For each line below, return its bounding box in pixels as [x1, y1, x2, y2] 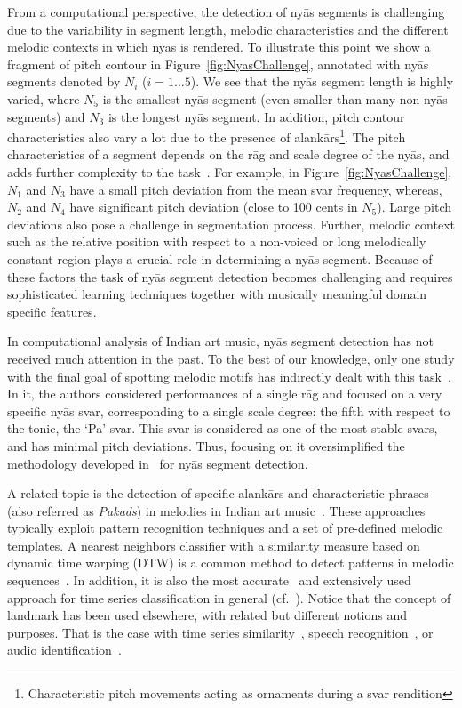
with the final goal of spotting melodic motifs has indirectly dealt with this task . [7, 366, 451, 385]
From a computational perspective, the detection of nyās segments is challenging [7, 3, 445, 20]
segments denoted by [7, 72, 121, 91]
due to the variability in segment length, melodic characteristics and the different [7, 20, 449, 38]
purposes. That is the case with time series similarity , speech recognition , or [7, 623, 434, 641]
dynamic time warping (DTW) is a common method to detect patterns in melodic [7, 553, 454, 572]
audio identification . [7, 640, 122, 659]
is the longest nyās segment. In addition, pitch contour [108, 107, 405, 125]
